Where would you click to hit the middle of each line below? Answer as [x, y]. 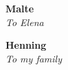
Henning [26, 45]
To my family [34, 58]
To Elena [25, 22]
